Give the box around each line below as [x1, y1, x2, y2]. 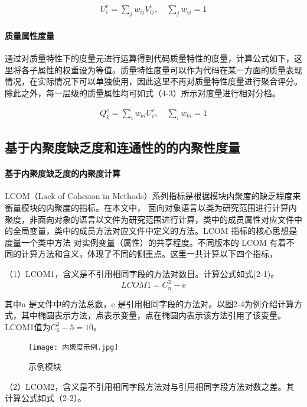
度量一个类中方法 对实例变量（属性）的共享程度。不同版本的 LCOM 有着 [5, 236, 286, 248]
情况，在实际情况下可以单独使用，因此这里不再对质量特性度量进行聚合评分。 [5, 75, 302, 87]
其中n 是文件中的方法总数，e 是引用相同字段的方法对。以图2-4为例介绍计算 [5, 297, 294, 310]
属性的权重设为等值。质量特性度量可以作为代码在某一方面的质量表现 [37, 63, 302, 76]
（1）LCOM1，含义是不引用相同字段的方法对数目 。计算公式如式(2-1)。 [5, 267, 279, 279]
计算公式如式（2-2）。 [5, 392, 86, 404]
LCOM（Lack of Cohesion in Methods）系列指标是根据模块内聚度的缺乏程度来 [5, 190, 301, 202]
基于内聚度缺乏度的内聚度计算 [5, 167, 120, 180]
